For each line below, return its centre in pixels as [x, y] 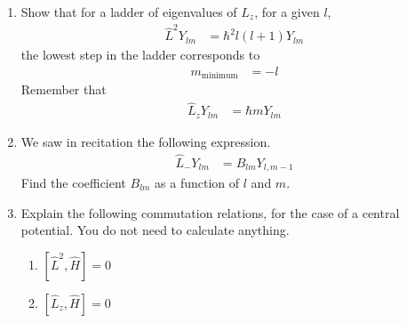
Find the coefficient [73, 183]
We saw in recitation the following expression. [146, 141]
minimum [219, 76]
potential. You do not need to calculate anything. [155, 230]
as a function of [197, 183]
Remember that [64, 89]
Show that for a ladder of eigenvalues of [129, 12]
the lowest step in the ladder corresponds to [140, 55]
